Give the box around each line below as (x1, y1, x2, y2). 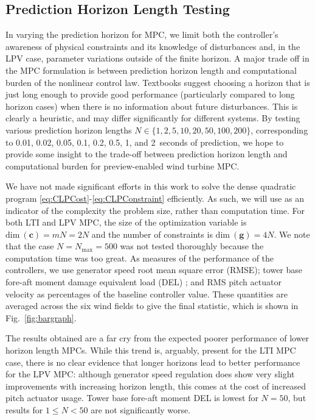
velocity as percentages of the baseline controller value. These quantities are (5, 287, 288, 300)
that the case (5, 240, 54, 252)
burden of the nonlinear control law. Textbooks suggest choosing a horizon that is (5, 76, 310, 88)
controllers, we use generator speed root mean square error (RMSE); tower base (5, 263, 303, 276)
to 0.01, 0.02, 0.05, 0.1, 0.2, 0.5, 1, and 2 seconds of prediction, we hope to (5, 135, 284, 148)
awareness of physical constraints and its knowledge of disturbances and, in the (5, 40, 300, 52)
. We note (274, 227, 310, 240)
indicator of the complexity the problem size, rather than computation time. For (5, 204, 305, 216)
